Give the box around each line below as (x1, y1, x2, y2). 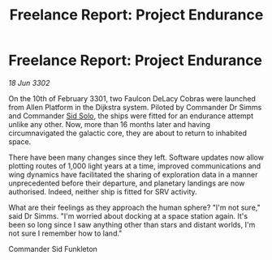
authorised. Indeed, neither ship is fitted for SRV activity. (8, 186, 197, 196)
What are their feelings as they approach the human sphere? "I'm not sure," (8, 202, 261, 212)
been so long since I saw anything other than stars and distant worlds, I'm (8, 220, 256, 229)
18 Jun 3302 (8, 78, 50, 87)
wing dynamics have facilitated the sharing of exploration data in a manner (8, 169, 258, 179)
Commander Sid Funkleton (8, 244, 97, 254)
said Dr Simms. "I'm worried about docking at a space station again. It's (8, 211, 248, 220)
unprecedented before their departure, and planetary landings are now (8, 178, 245, 188)
